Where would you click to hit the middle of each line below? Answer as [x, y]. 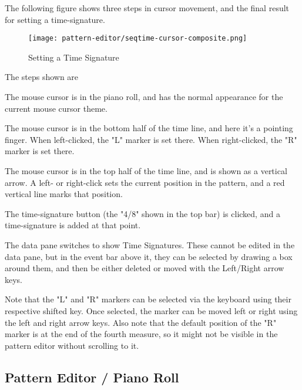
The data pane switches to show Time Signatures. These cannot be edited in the [150, 244]
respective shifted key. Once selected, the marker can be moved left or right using [151, 310]
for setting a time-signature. [55, 19]
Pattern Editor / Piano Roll [92, 377]
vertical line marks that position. [64, 194]
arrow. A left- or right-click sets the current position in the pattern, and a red [145, 182]
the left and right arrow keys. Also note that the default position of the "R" [141, 322]
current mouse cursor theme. [56, 108]
